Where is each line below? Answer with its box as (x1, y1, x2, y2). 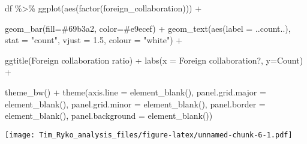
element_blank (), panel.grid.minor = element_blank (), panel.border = (5, 97, 266, 110)
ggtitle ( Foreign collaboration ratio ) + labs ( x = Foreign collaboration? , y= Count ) (5, 53, 303, 66)
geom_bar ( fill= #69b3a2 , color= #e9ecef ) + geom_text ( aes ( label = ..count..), (5, 22, 291, 34)
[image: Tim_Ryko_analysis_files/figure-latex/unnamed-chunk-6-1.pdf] (5, 130, 293, 139)
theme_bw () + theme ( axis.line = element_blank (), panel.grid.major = (5, 85, 266, 98)
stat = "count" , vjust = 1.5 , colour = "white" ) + (5, 34, 183, 46)
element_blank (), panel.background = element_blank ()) (5, 109, 213, 122)
